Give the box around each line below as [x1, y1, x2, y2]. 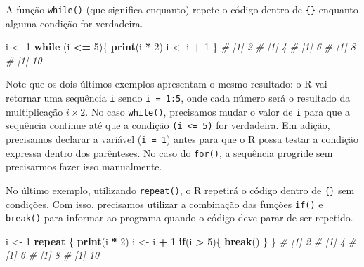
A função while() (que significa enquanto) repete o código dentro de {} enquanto [6, 2, 358, 16]
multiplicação [6, 104, 63, 118]
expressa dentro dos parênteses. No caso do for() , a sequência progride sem [6, 145, 333, 160]
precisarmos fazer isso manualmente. [6, 159, 162, 174]
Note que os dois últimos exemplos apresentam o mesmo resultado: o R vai [6, 76, 327, 91]
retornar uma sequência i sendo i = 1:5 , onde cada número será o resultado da [6, 90, 351, 105]
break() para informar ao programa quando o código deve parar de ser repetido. [6, 210, 353, 225]
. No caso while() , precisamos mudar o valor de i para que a [85, 104, 350, 118]
